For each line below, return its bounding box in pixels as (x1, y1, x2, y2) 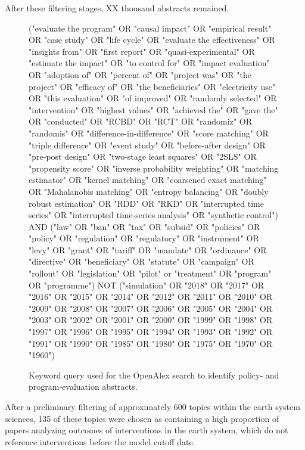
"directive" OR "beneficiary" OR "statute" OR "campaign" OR (29, 255, 254, 268)
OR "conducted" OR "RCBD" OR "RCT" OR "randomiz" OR (29, 115, 252, 128)
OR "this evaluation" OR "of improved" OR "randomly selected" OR (29, 92, 277, 104)
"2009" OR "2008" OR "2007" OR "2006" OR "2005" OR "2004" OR (29, 302, 273, 314)
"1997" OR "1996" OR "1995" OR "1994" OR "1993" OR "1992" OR (29, 325, 273, 338)
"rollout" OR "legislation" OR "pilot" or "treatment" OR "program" (29, 267, 272, 280)
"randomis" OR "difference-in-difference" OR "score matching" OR (29, 126, 269, 139)
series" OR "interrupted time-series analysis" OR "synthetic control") (29, 209, 278, 221)
